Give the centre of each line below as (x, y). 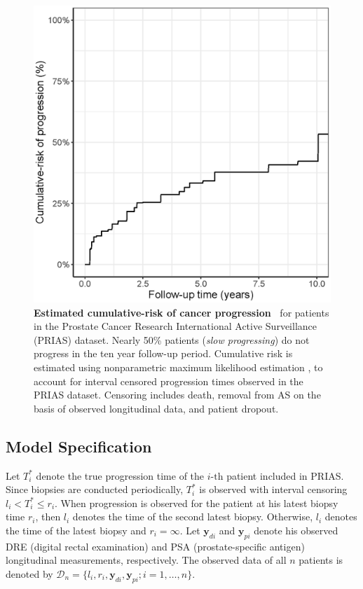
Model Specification (79, 446)
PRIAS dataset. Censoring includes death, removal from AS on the (177, 395)
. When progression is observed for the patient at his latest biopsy (197, 503)
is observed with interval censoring (273, 489)
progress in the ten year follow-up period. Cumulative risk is (163, 353)
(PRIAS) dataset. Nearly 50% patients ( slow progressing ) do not (172, 339)
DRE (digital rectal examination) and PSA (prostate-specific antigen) (155, 546)
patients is (321, 560)
